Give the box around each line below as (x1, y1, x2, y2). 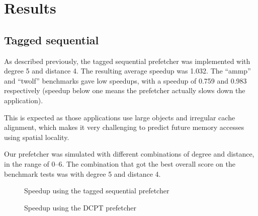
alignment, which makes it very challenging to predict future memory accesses (4, 122, 244, 132)
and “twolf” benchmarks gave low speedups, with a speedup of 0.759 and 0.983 (4, 75, 247, 86)
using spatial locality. (4, 131, 69, 142)
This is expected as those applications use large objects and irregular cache (4, 112, 235, 122)
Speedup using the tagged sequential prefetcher (24, 185, 169, 196)
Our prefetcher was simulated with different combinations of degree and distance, (4, 149, 254, 159)
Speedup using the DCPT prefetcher (24, 202, 137, 212)
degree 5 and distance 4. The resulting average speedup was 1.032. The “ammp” (4, 65, 251, 76)
